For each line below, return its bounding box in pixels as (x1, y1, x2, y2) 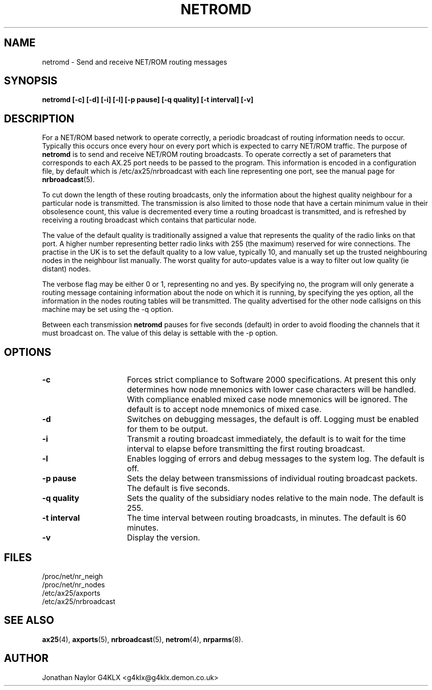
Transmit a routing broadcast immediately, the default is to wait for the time (127, 434, 406, 444)
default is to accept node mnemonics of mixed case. (127, 404, 322, 415)
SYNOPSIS (4, 75, 58, 87)
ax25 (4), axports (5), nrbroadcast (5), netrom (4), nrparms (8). (42, 635, 243, 644)
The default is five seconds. (127, 483, 230, 494)
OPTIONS (4, 345, 51, 358)
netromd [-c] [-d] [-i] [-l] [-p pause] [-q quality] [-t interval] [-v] (42, 95, 253, 104)
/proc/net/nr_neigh (42, 572, 103, 580)
